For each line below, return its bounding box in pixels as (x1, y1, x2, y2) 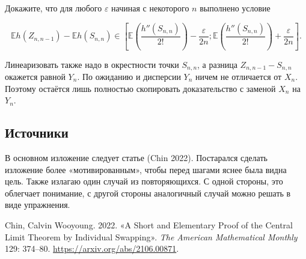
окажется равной (5, 70, 66, 82)
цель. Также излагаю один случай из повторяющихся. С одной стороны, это (5, 175, 283, 187)
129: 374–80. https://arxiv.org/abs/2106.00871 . (5, 242, 179, 255)
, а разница (197, 58, 237, 70)
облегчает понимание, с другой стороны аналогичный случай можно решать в (5, 186, 291, 199)
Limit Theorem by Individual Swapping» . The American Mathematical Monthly (5, 230, 298, 243)
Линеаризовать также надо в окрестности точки (5, 58, 179, 70)
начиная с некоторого (111, 2, 189, 14)
